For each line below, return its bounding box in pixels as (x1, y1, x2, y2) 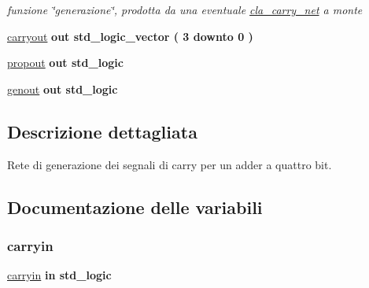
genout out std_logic (7, 80, 118, 97)
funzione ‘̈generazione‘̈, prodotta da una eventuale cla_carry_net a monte (7, 2, 363, 17)
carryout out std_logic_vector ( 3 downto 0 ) (7, 28, 253, 44)
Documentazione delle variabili (7, 194, 263, 219)
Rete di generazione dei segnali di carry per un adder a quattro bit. (7, 156, 332, 172)
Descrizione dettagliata (7, 119, 197, 143)
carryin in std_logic (7, 267, 112, 283)
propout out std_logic (7, 54, 124, 71)
